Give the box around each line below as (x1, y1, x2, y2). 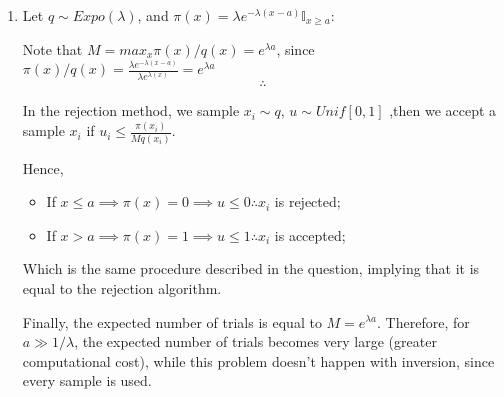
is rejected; (274, 191, 341, 212)
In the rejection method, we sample (22, 100, 240, 121)
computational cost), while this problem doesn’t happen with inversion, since (22, 350, 495, 371)
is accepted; (274, 224, 346, 245)
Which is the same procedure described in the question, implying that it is (22, 258, 480, 279)
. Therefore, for (377, 311, 470, 332)
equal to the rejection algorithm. (22, 277, 222, 298)
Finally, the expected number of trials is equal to (22, 311, 322, 332)
